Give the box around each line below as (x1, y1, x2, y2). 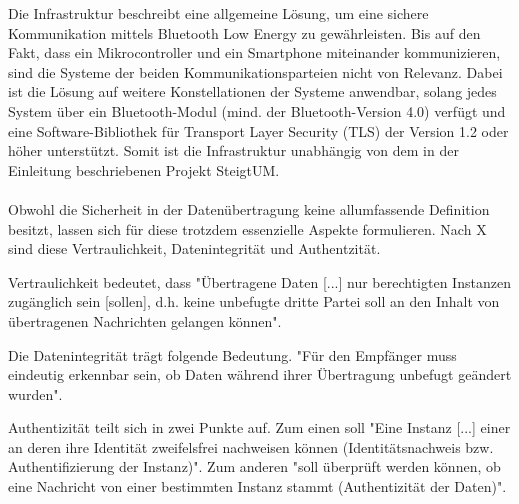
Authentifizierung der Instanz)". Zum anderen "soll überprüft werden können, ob (8, 456, 501, 477)
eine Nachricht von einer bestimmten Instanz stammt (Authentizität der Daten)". (8, 476, 507, 497)
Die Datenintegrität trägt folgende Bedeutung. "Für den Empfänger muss (8, 344, 457, 365)
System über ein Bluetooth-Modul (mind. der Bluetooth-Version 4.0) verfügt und (8, 100, 506, 121)
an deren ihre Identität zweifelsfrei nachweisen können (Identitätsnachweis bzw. (8, 436, 494, 457)
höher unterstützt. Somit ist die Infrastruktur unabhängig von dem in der (8, 140, 459, 161)
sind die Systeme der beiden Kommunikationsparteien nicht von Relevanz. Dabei (8, 61, 503, 82)
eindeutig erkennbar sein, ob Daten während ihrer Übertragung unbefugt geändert (8, 364, 512, 385)
